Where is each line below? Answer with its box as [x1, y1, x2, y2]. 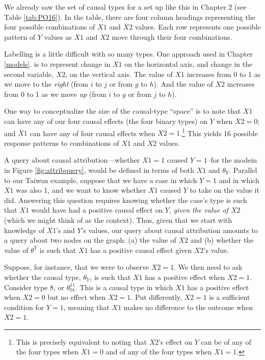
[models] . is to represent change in [4, 58, 111, 69]
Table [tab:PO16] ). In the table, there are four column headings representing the [4, 11, 255, 22]
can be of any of [201, 336, 251, 347]
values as [44, 31, 72, 42]
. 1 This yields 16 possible [180, 126, 258, 138]
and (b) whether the [190, 235, 254, 245]
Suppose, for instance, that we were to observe [4, 262, 149, 272]
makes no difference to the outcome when [123, 301, 253, 312]
